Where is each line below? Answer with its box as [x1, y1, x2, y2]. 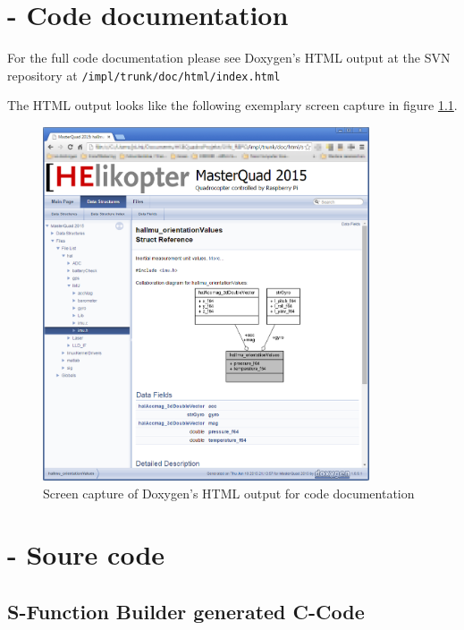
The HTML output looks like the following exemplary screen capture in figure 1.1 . [7, 96, 458, 115]
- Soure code [7, 536, 165, 573]
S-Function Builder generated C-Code [7, 598, 365, 626]
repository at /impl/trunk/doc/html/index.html [7, 65, 281, 84]
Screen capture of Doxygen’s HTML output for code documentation [43, 483, 415, 502]
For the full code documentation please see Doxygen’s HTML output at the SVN [7, 48, 451, 67]
